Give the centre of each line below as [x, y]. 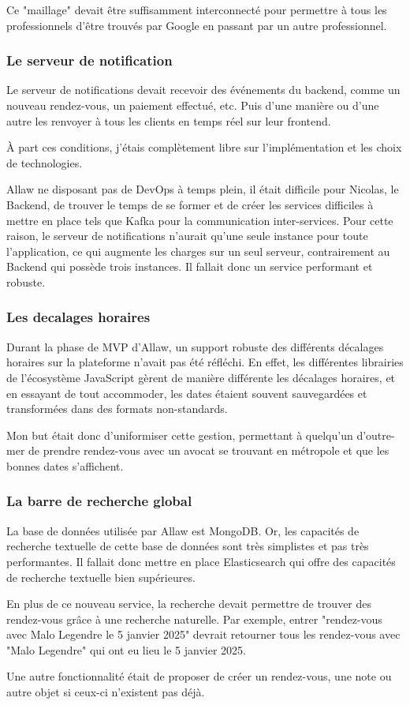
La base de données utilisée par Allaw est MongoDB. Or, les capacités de [183, 530]
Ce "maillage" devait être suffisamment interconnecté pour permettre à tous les [197, 9]
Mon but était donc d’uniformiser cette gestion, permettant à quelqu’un [180, 435]
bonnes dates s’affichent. [65, 465]
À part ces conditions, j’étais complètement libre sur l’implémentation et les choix [204, 147]
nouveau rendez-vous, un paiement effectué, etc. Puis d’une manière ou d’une [193, 105]
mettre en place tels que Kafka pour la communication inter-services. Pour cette [200, 220]
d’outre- [376, 435]
